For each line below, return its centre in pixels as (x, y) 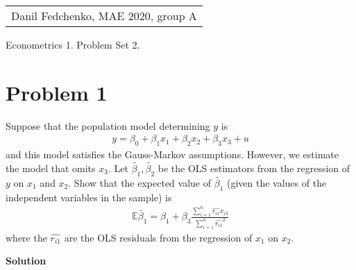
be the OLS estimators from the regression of (254, 168)
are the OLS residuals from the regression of (158, 237)
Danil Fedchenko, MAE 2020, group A (104, 16)
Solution (26, 261)
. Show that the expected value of (140, 182)
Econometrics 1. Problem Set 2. (73, 44)
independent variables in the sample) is (89, 197)
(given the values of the (277, 182)
